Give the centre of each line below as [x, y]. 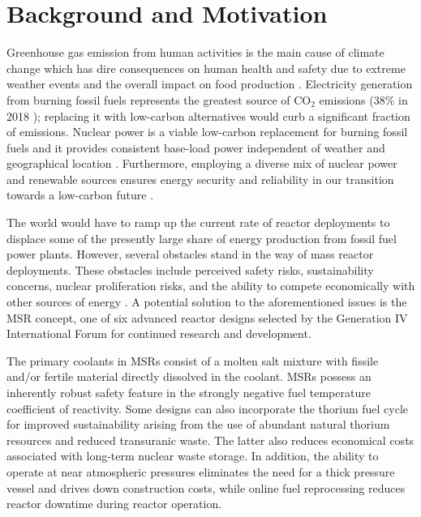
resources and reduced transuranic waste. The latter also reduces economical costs [210, 440]
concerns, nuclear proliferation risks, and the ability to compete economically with [211, 286]
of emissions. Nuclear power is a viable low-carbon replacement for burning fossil [207, 132]
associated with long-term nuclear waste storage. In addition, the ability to [193, 456]
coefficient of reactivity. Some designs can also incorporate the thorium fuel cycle [208, 408]
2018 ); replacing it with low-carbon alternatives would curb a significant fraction [208, 115]
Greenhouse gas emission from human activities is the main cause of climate [195, 52]
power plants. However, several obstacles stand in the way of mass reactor [190, 254]
